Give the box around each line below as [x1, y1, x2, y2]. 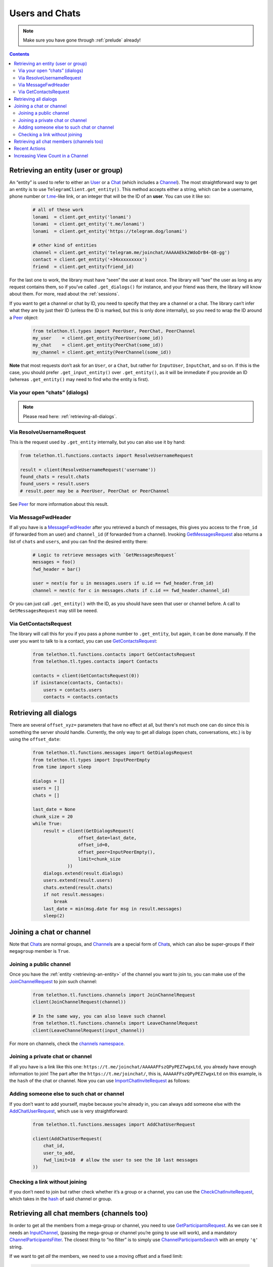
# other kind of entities [32, 242, 97, 248]
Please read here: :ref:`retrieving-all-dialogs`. [23, 413, 117, 419]
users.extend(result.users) [43, 877, 113, 883]
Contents [9, 51, 30, 57]
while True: [32, 821, 63, 827]
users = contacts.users [43, 687, 102, 693]
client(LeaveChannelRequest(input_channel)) [32, 1027, 145, 1033]
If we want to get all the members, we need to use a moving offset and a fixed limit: [9, 1253, 183, 1259]
